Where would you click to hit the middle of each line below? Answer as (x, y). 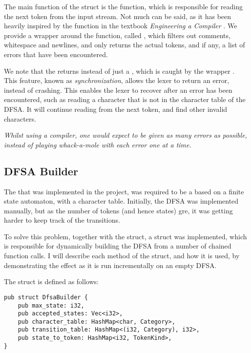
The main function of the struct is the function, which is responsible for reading (124, 6)
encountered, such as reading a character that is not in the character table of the (125, 99)
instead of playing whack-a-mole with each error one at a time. (98, 144)
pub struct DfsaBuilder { (46, 297)
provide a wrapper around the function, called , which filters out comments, (117, 35)
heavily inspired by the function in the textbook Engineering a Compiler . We (121, 26)
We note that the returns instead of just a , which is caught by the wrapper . (119, 71)
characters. (20, 118)
